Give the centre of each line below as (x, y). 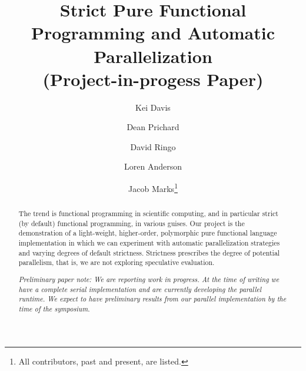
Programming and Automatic (153, 33)
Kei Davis (153, 107)
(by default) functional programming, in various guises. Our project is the (132, 223)
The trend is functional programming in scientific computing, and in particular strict (148, 213)
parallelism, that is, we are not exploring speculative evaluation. (117, 262)
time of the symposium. (54, 308)
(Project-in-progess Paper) (153, 79)
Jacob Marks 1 (153, 188)
